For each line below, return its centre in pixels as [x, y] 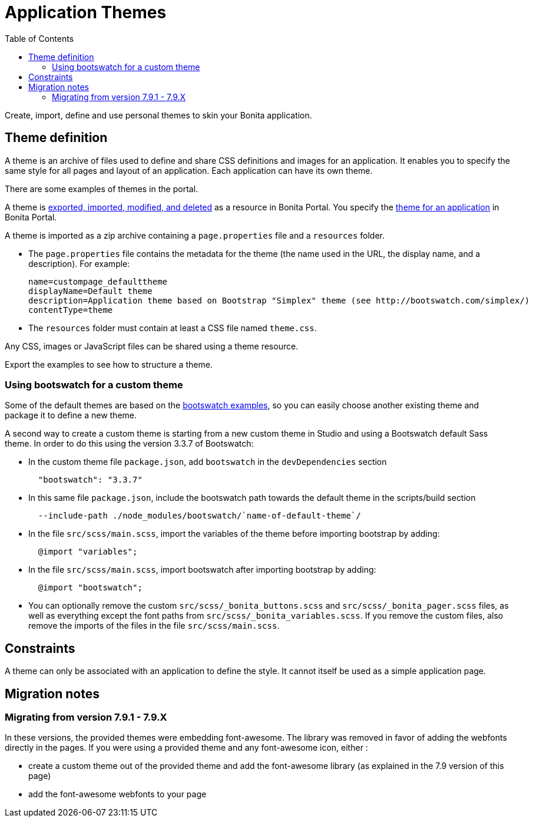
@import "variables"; [88, 552]
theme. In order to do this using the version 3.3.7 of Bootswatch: [129, 444]
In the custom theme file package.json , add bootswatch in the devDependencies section [208, 462]
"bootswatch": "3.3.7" [90, 480]
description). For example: [79, 263]
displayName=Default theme [90, 291]
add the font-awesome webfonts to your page [117, 794]
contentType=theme [71, 310]
